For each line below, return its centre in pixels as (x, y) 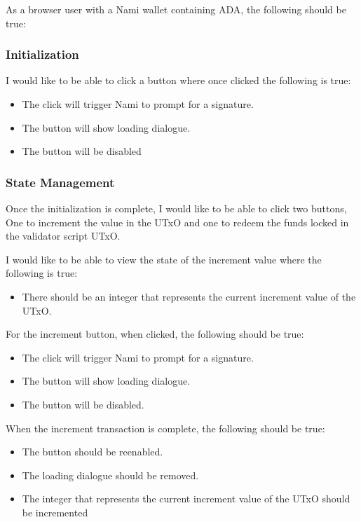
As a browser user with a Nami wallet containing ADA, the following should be (176, 9)
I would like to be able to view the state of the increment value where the (164, 259)
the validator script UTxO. (63, 236)
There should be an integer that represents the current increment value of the (189, 296)
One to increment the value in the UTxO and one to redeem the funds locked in (177, 222)
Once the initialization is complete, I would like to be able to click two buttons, (176, 208)
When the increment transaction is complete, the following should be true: (165, 428)
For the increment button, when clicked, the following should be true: (155, 334)
